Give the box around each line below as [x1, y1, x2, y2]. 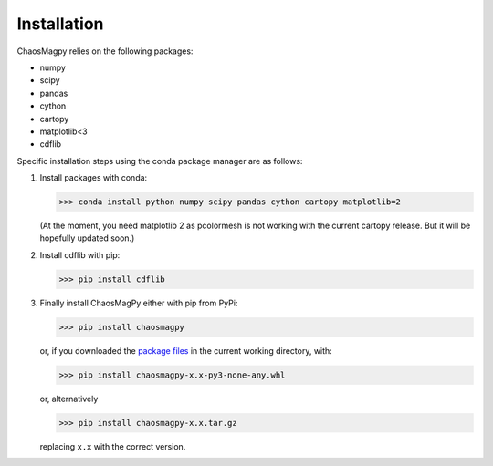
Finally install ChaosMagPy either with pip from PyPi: [39, 297, 238, 308]
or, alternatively [39, 393, 99, 404]
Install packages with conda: [39, 172, 148, 183]
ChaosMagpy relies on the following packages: [16, 46, 194, 57]
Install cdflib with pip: [39, 249, 121, 260]
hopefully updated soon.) [39, 233, 135, 243]
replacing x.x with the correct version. [39, 440, 186, 451]
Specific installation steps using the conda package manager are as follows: [16, 155, 303, 166]
